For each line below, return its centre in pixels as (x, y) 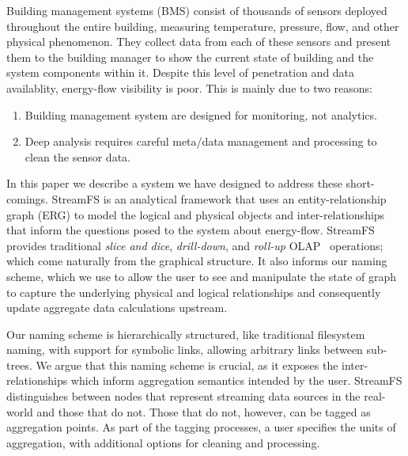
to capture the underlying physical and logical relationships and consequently (194, 292)
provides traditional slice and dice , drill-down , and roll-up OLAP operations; (195, 245)
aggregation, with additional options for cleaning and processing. (163, 442)
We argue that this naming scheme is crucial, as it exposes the (187, 365)
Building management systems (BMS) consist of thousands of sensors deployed (197, 10)
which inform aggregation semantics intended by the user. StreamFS (236, 380)
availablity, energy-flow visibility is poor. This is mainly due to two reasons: (189, 87)
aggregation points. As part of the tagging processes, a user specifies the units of (201, 427)
